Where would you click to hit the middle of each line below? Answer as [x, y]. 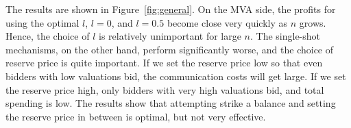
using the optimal [43, 22]
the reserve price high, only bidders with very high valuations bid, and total [165, 89]
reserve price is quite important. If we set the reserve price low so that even [164, 63]
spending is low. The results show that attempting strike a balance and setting [171, 103]
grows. [313, 22]
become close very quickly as [227, 22]
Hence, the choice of [48, 36]
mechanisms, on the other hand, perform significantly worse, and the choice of [170, 49]
